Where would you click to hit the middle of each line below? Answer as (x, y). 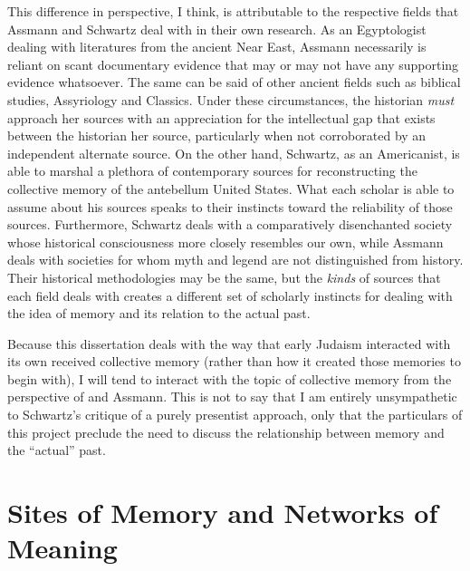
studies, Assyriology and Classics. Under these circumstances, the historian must (231, 99)
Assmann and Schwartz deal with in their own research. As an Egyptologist (217, 29)
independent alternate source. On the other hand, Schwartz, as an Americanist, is (234, 153)
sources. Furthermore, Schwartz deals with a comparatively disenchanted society (230, 224)
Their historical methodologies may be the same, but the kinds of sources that (224, 277)
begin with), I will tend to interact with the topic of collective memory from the (230, 378)
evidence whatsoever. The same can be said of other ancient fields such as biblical (234, 82)
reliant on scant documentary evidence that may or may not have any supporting (233, 64)
